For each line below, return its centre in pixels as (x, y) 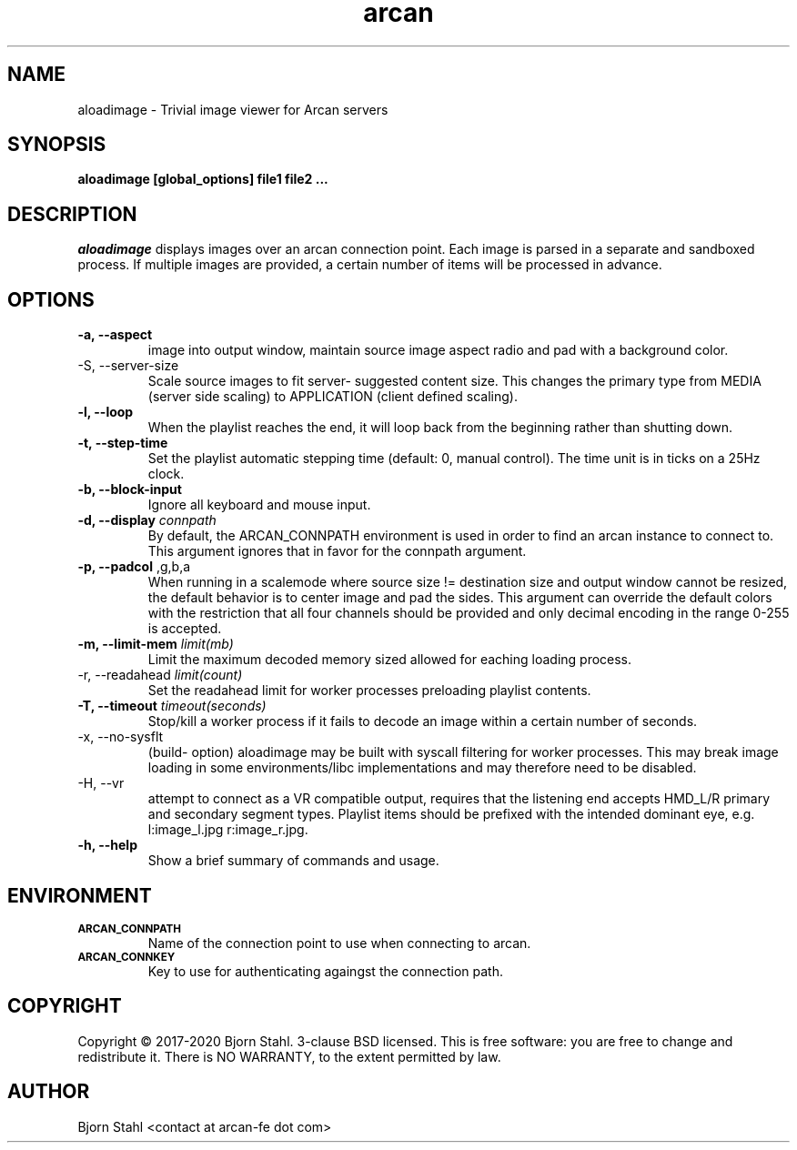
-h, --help (107, 845)
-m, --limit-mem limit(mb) (156, 644)
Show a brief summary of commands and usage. (293, 861)
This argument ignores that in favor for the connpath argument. (337, 551)
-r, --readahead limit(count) (160, 675)
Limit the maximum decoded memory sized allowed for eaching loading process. (390, 660)
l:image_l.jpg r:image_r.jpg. (228, 830)
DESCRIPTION (72, 214)
